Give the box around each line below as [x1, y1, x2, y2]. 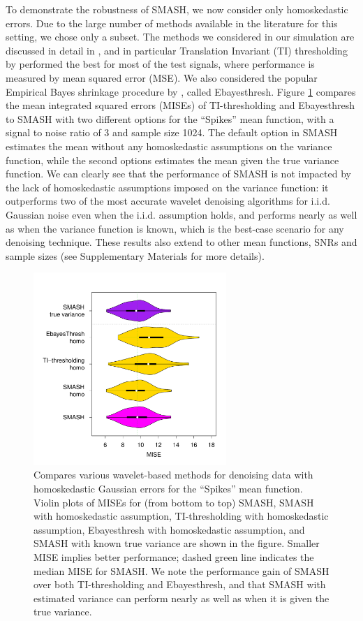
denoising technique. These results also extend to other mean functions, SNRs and [6, 235, 357, 249]
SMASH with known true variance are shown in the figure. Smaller [34, 536, 320, 550]
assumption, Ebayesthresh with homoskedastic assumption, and [34, 522, 305, 536]
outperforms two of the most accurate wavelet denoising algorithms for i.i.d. [6, 193, 330, 208]
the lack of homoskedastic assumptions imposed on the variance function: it [6, 180, 329, 194]
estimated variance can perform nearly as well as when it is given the [34, 590, 329, 605]
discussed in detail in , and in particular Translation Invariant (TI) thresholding [6, 43, 348, 57]
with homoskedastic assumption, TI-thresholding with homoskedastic [34, 509, 329, 523]
